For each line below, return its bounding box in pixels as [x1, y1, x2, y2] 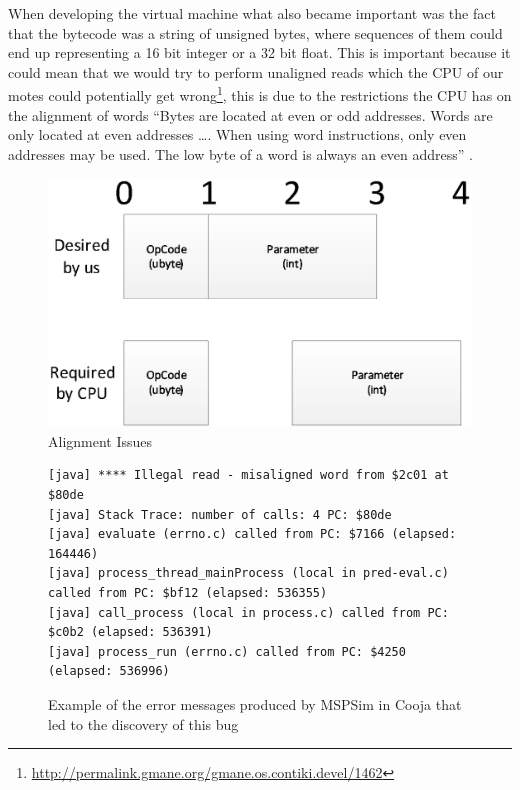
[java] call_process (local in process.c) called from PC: [48, 605, 449, 620]
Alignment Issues [48, 430, 153, 451]
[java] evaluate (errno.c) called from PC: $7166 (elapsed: [48, 527, 457, 542]
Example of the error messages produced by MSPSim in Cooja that [48, 693, 462, 714]
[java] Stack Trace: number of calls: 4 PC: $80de [48, 507, 392, 522]
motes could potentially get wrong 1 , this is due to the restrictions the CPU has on [8, 82, 512, 106]
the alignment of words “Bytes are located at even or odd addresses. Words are [8, 104, 493, 125]
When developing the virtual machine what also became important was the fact [8, 3, 496, 23]
